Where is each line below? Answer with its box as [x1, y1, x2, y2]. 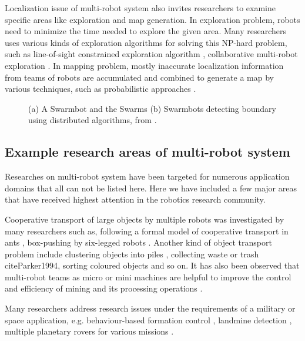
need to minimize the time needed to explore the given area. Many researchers [5, 25, 287, 37]
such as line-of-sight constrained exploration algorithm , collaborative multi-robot [5, 48, 298, 60]
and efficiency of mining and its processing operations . [5, 282, 203, 294]
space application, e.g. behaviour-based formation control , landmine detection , [5, 313, 292, 326]
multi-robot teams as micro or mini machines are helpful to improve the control [5, 270, 291, 283]
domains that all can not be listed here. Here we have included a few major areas [5, 181, 297, 194]
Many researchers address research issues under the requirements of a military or [5, 302, 296, 314]
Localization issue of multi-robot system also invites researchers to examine [5, 2, 276, 14]
